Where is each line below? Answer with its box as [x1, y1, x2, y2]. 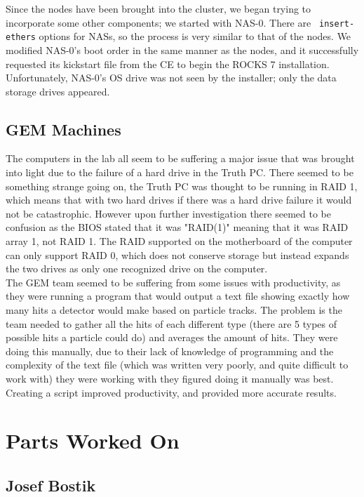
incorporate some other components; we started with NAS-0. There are [6, 15, 311, 29]
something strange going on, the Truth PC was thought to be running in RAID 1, [6, 178, 358, 193]
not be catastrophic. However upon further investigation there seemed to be [6, 206, 331, 220]
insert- [319, 18, 355, 29]
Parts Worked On [6, 426, 180, 455]
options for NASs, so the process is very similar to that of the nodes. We [39, 29, 351, 44]
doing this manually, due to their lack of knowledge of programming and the [6, 343, 334, 358]
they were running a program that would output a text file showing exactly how [6, 289, 350, 303]
